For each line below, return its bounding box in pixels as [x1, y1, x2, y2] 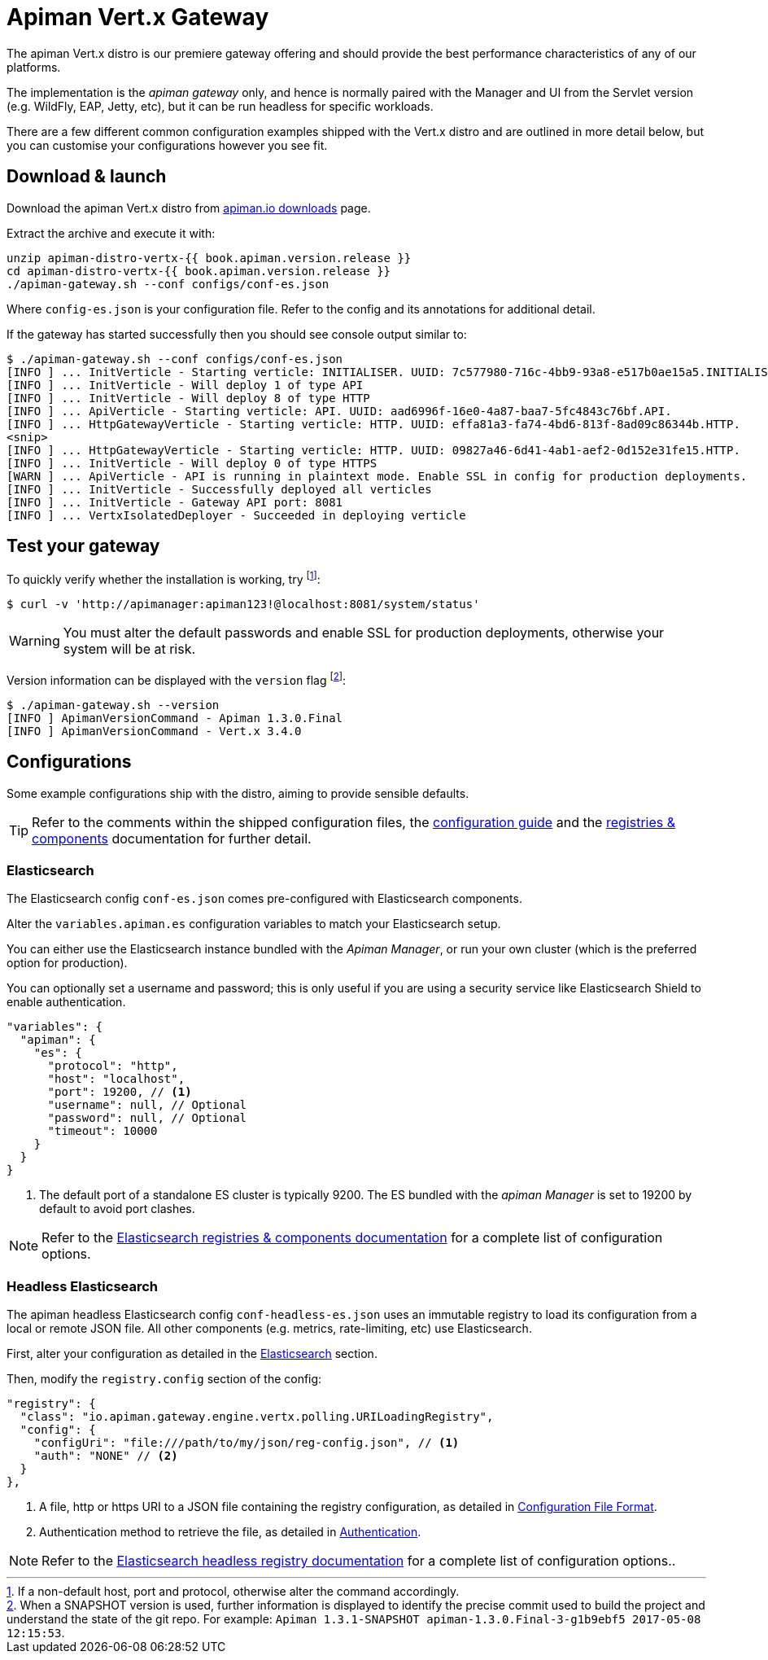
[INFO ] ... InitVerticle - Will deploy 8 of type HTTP [7, 391, 370, 405]
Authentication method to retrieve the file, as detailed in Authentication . [39, 1525, 421, 1540]
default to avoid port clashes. [39, 1202, 195, 1216]
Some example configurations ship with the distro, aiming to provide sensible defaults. [7, 786, 469, 800]
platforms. [7, 59, 61, 74]
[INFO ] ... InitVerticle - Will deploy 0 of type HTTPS [7, 456, 377, 470]
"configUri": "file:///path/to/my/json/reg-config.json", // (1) [33, 1436, 460, 1450]
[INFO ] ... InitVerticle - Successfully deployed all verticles [7, 482, 432, 496]
